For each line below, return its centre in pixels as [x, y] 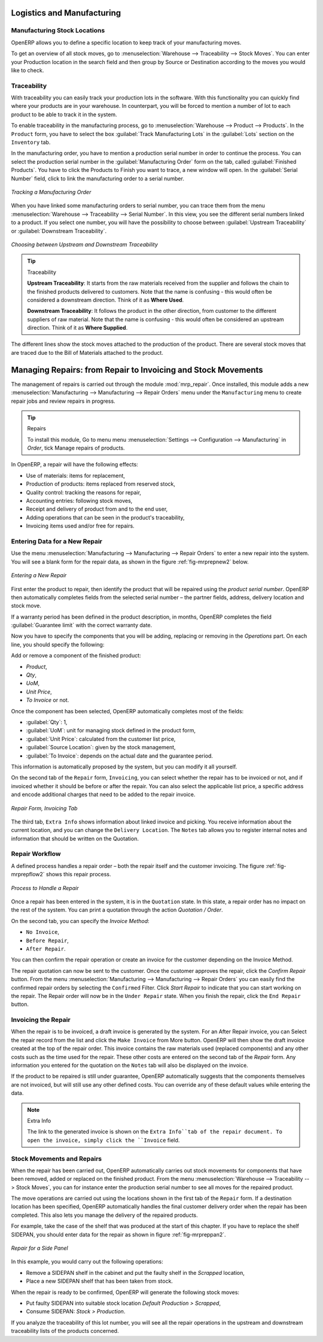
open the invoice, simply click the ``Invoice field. [103, 1140]
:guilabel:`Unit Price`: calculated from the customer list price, [101, 739]
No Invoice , [43, 932]
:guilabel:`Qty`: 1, [47, 722]
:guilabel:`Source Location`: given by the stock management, [101, 747]
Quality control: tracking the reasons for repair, [84, 492]
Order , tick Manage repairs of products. [76, 448]
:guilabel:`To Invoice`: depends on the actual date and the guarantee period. [120, 756]
